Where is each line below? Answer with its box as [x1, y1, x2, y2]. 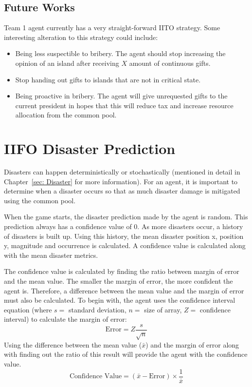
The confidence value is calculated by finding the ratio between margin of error [4, 266, 239, 276]
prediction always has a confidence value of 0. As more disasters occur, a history [4, 221, 243, 232]
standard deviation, [69, 304, 126, 314]
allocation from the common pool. [15, 110, 117, 120]
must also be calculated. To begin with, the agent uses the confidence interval [4, 295, 235, 305]
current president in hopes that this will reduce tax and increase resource [15, 100, 234, 110]
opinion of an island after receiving [15, 58, 119, 68]
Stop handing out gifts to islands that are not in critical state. [15, 74, 201, 84]
